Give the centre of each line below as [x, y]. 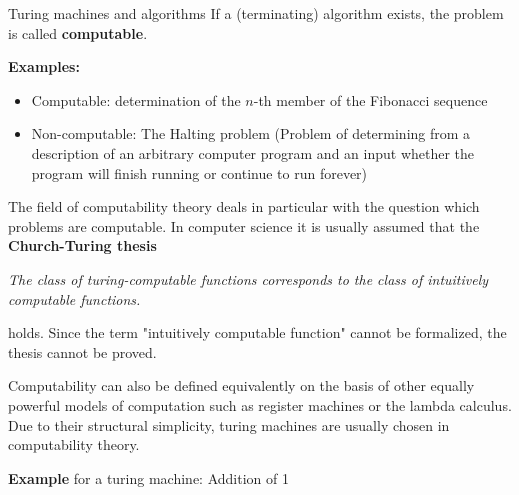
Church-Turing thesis [82, 245]
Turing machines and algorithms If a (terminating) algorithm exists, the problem [256, 13]
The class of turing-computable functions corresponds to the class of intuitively [248, 278]
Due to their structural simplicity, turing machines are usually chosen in [229, 424]
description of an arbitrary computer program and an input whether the [253, 152]
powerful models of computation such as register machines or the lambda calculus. [260, 404]
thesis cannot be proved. [82, 351]
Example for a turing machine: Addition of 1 [148, 477]
